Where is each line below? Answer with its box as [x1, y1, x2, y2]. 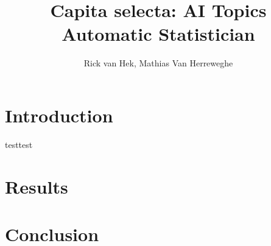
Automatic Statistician [62, 21, 255, 46]
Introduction [5, 102, 113, 127]
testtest [5, 138, 33, 150]
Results [5, 174, 68, 199]
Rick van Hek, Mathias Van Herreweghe [83, 57, 233, 69]
